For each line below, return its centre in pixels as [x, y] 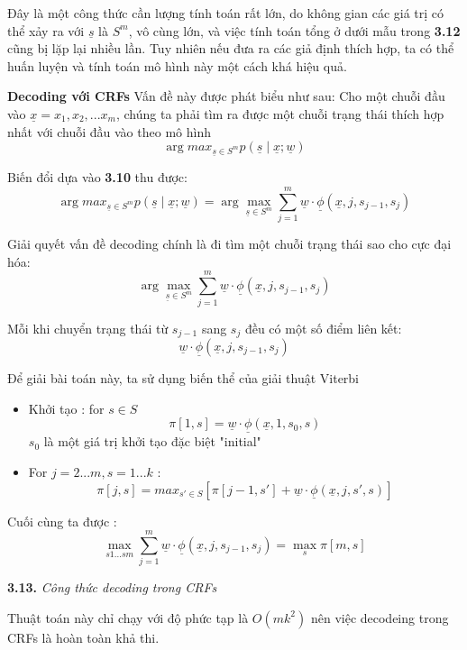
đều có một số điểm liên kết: [323, 328]
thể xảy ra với [46, 30]
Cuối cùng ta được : [62, 521]
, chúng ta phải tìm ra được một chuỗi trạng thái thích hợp [280, 113]
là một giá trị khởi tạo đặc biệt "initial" [152, 441]
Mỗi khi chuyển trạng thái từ [88, 328]
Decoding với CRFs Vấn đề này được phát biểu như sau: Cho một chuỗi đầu [226, 96]
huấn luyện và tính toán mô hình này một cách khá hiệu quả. [177, 65]
